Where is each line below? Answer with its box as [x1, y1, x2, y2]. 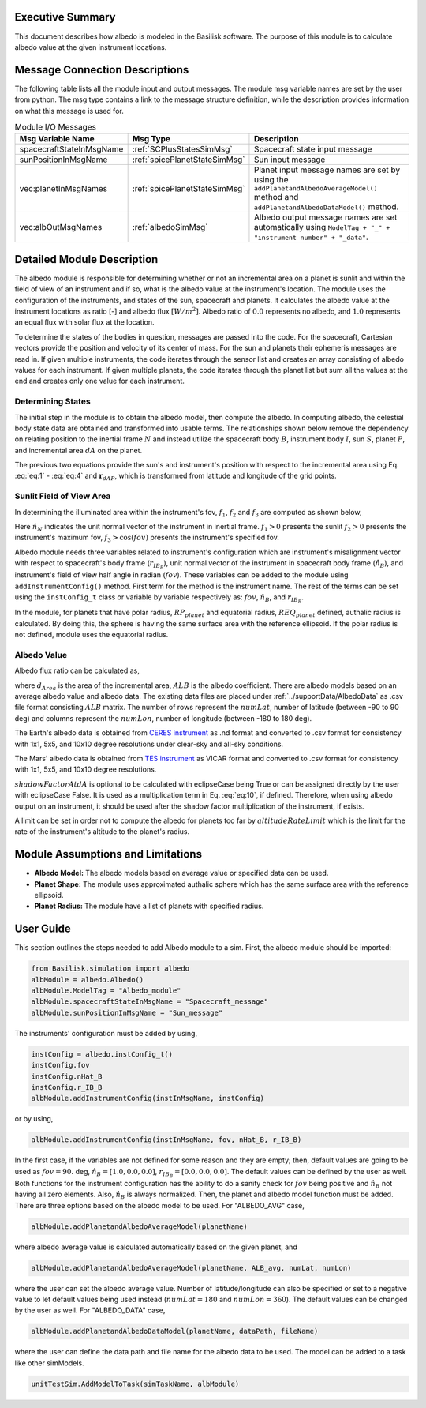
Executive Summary [14, 10, 116, 24]
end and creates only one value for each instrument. [14, 376, 185, 386]
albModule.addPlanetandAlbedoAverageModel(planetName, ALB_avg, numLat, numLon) [31, 1263, 352, 1272]
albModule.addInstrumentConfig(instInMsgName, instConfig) [31, 1094, 264, 1103]
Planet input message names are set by [253, 164, 401, 175]
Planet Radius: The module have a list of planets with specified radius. [34, 901, 264, 911]
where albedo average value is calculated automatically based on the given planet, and [14, 1242, 297, 1252]
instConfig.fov [31, 1061, 90, 1070]
